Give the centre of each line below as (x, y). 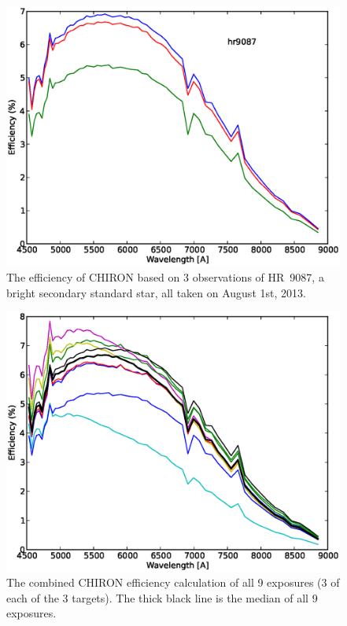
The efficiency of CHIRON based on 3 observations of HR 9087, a (165, 277)
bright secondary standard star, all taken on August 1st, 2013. (156, 292)
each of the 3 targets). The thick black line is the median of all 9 (162, 597)
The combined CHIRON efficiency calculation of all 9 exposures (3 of (173, 582)
